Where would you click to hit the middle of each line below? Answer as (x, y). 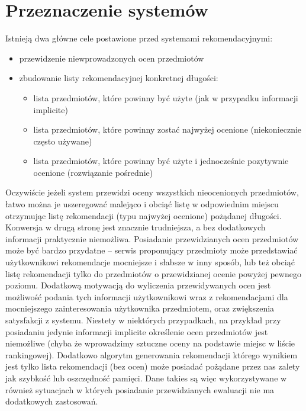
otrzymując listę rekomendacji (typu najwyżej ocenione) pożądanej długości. (144, 215)
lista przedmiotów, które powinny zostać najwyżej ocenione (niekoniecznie (168, 129)
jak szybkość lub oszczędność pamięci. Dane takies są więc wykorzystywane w (146, 378)
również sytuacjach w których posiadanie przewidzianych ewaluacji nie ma (140, 389)
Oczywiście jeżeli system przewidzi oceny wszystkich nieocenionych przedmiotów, (152, 192)
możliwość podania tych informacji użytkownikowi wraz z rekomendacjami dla (147, 296)
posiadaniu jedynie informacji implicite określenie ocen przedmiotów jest (137, 331)
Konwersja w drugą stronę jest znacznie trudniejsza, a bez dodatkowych (136, 227)
